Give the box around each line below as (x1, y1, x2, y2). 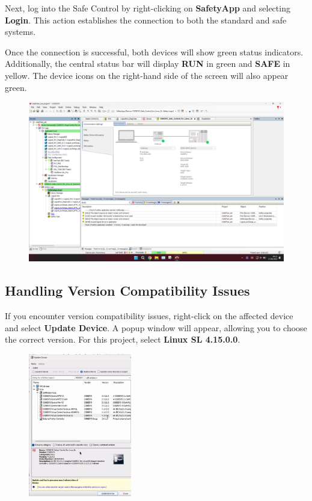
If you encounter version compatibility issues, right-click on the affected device (5, 309, 293, 322)
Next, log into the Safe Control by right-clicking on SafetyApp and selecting (5, 2, 290, 14)
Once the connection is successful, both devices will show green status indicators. (5, 45, 304, 58)
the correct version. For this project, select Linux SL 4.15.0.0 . (5, 333, 240, 346)
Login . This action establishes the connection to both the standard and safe (5, 13, 287, 26)
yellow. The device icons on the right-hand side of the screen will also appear (5, 69, 289, 81)
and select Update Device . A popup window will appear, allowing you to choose (5, 321, 307, 334)
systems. (5, 25, 36, 38)
